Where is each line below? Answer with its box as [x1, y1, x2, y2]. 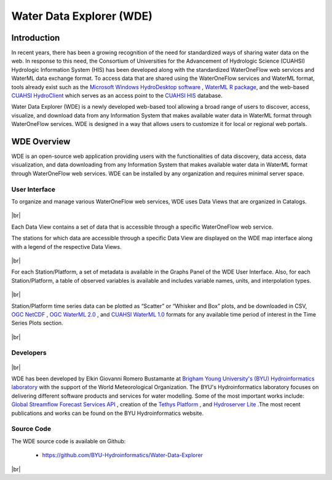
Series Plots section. [11, 320, 64, 327]
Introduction [11, 33, 60, 43]
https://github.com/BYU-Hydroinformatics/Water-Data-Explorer [42, 452, 203, 459]
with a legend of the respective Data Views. [11, 243, 122, 250]
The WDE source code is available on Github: [11, 437, 126, 445]
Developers [11, 348, 47, 357]
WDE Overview [11, 136, 71, 147]
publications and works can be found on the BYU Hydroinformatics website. [11, 409, 204, 417]
